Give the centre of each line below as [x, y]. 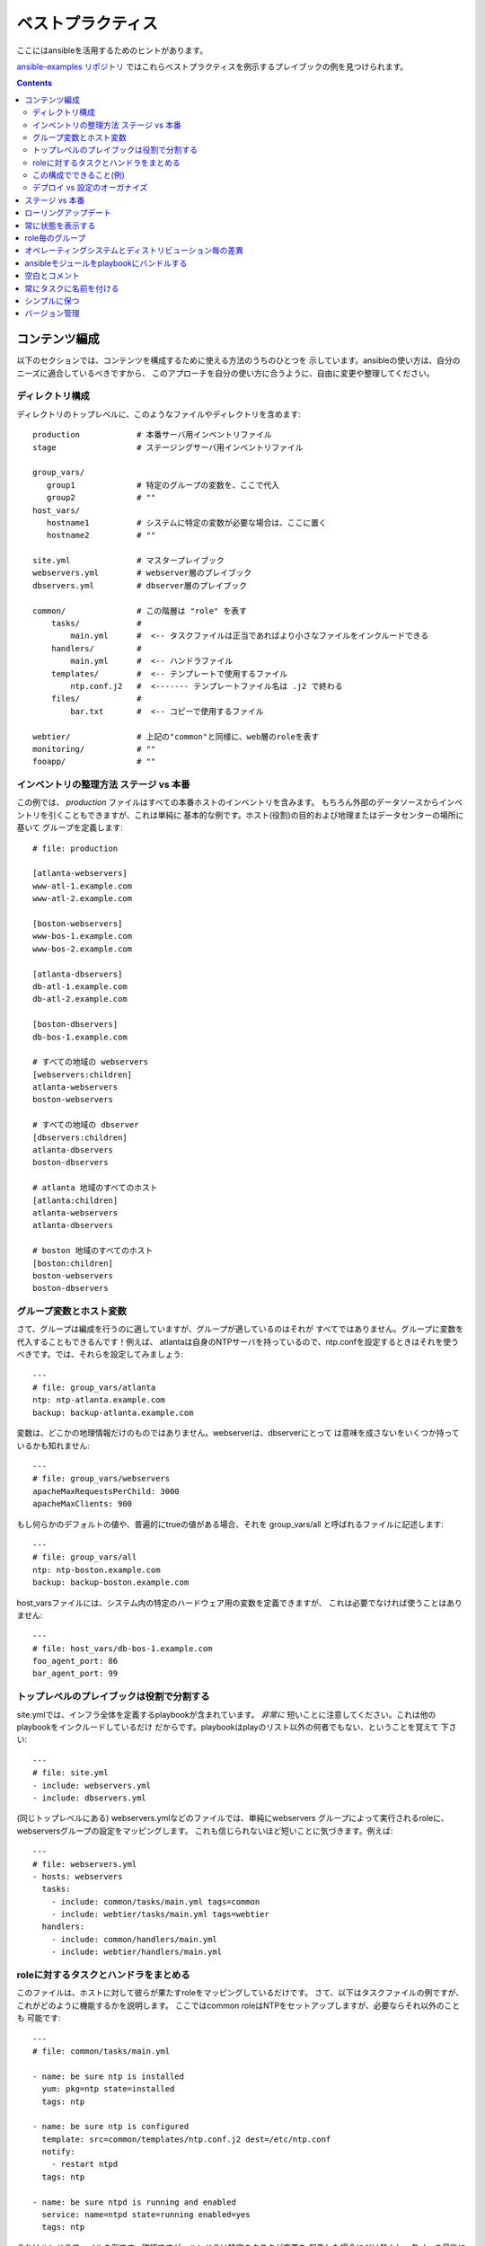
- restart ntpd [84, 2164]
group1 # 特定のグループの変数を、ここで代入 [163, 485]
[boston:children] [73, 1263]
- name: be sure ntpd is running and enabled [135, 2202]
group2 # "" [101, 498]
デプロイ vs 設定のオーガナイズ [90, 188]
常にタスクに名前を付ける [72, 288]
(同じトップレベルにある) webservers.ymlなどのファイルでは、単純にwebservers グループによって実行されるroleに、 [233, 1818]
